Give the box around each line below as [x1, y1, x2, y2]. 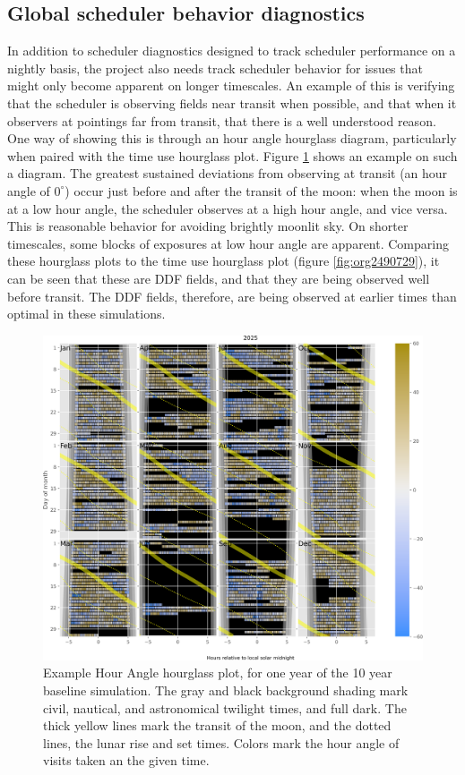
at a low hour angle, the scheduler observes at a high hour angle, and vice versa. [7, 199, 448, 217]
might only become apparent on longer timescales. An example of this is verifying [7, 76, 455, 95]
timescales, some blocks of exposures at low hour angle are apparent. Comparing [7, 234, 449, 252]
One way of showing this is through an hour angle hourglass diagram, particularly [7, 129, 457, 148]
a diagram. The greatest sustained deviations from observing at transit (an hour [7, 164, 448, 183]
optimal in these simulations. [7, 304, 166, 323]
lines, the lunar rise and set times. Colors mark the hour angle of [43, 733, 400, 752]
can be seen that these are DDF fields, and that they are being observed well [7, 268, 430, 287]
